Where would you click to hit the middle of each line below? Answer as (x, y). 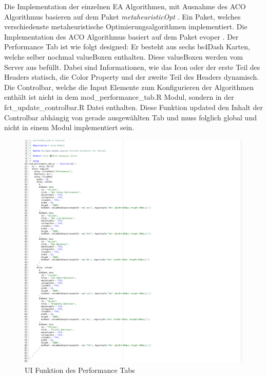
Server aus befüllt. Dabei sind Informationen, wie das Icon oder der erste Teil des (132, 67)
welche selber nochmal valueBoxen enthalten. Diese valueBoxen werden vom (124, 56)
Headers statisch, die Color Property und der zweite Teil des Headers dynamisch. (132, 77)
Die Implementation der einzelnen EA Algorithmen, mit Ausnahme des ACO (125, 6)
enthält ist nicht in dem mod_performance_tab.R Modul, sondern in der (119, 97)
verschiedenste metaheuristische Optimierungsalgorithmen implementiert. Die (126, 26)
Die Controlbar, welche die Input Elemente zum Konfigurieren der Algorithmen (129, 87)
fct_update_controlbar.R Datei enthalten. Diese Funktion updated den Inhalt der (133, 107)
